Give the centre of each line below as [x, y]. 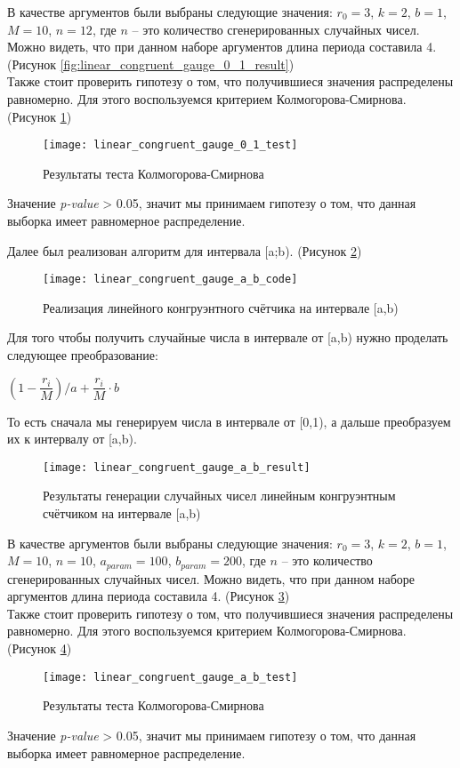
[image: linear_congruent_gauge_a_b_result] [177, 467]
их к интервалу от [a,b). [72, 439]
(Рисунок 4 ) [40, 648]
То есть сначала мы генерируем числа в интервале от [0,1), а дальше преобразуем [229, 421]
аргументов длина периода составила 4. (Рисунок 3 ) [149, 596]
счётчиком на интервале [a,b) [122, 513]
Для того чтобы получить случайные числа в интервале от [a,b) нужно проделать [228, 337]
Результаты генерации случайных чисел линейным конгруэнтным [219, 496]
